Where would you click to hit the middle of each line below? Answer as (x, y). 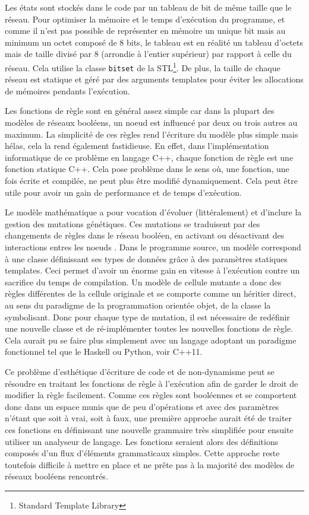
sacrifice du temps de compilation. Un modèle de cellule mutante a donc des (143, 282)
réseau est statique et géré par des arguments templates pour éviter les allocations (154, 79)
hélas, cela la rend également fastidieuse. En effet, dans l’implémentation (137, 146)
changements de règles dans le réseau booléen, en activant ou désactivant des (145, 235)
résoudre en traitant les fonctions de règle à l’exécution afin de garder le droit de (152, 383)
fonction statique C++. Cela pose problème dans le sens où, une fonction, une (147, 169)
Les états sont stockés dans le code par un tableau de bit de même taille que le (148, 7)
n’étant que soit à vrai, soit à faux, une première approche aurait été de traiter (149, 418)
